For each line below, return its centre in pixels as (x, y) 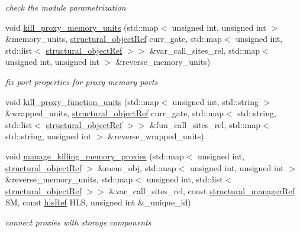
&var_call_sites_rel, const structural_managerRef (202, 190)
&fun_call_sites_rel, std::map (205, 124)
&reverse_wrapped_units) (156, 136)
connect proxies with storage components (78, 222)
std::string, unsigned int (49, 136)
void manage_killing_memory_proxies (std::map (95, 156)
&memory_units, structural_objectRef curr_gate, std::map (114, 39)
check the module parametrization (66, 7)
